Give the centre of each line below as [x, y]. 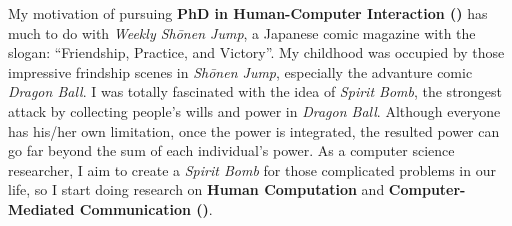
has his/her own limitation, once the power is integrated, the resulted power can [254, 130]
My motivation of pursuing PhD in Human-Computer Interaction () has [248, 13]
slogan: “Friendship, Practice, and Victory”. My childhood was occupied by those [256, 52]
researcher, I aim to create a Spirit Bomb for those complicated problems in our [252, 169]
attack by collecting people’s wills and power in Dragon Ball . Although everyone [254, 110]
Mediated [41, 208]
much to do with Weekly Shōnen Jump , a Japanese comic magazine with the [242, 32]
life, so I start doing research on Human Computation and [196, 189]
